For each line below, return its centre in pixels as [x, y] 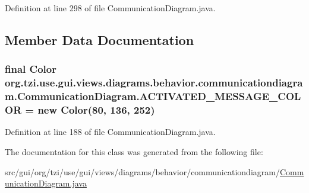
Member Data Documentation [100, 39]
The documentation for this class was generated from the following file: [134, 151]
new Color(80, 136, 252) [96, 110]
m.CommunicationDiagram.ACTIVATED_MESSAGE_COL [153, 96]
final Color [31, 69]
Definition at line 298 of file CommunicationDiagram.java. [110, 8]
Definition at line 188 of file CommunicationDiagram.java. [110, 132]
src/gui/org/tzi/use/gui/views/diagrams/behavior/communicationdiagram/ [142, 171]
